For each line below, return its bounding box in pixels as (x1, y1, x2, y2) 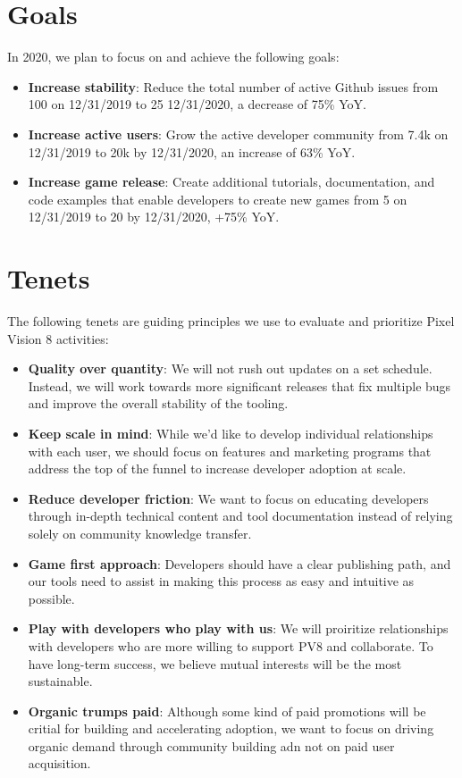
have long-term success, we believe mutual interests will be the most (28, 654, 402, 673)
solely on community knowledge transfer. (28, 523, 252, 542)
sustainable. (28, 672, 93, 690)
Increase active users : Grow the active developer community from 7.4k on (28, 124, 449, 143)
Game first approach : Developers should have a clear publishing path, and (28, 554, 451, 573)
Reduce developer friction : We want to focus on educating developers (28, 489, 429, 507)
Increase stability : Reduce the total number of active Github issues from (28, 77, 439, 96)
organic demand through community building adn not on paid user (28, 736, 395, 755)
